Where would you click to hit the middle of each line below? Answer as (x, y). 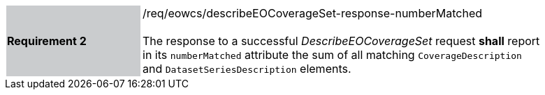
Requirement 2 (47, 41)
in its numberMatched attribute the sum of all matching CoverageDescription (332, 55)
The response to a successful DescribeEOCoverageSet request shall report (341, 41)
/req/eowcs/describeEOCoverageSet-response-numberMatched (313, 13)
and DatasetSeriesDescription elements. (247, 69)
